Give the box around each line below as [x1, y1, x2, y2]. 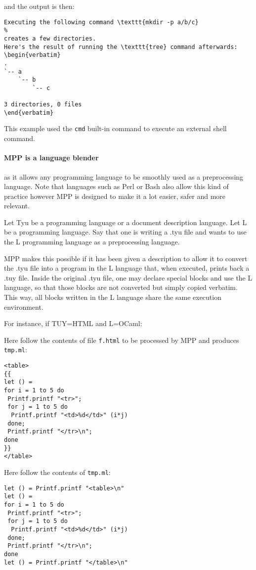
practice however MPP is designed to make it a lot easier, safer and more [4, 190, 226, 201]
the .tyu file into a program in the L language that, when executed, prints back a [4, 263, 250, 273]
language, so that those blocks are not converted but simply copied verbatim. [4, 282, 238, 292]
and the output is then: [4, 1, 75, 11]
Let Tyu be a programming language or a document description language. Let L [4, 217, 247, 227]
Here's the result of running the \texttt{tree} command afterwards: [4, 43, 238, 50]
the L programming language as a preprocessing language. [4, 237, 180, 247]
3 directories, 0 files [4, 101, 82, 108]
